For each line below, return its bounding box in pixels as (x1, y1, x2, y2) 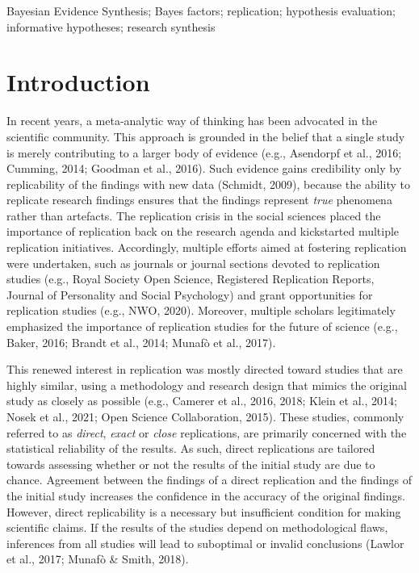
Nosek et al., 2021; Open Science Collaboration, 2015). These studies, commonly (6, 408, 404, 425)
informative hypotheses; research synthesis (6, 18, 216, 35)
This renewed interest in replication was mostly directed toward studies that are (6, 361, 403, 378)
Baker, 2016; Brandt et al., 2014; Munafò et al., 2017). (6, 333, 276, 350)
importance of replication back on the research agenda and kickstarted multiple (6, 223, 400, 240)
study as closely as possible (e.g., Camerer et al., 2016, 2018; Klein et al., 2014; (6, 392, 397, 409)
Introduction (6, 65, 150, 98)
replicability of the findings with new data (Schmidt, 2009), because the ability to (6, 175, 410, 192)
